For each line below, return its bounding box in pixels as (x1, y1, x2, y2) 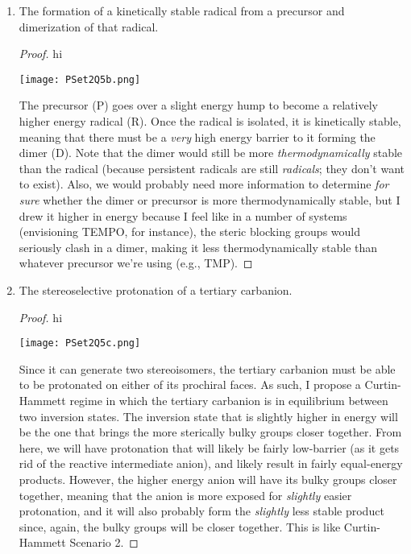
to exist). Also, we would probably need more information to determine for (19, 176, 389, 192)
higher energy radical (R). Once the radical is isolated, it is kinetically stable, (19, 113, 401, 130)
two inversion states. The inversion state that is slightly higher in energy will (19, 407, 398, 424)
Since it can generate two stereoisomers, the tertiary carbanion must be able (19, 360, 396, 377)
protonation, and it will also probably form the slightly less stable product (19, 502, 384, 519)
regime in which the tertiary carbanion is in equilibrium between (69, 392, 388, 408)
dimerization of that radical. (19, 18, 159, 35)
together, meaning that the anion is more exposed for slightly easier (19, 486, 352, 503)
